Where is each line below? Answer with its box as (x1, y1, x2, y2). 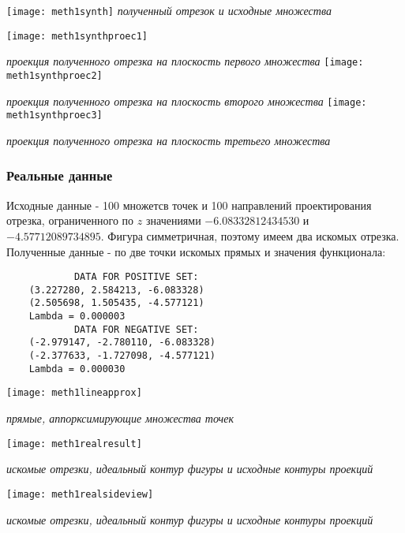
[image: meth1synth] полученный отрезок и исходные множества (6, 2, 332, 18)
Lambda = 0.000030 (28, 363, 126, 375)
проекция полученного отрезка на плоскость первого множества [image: (6, 53, 364, 69)
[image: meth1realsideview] (6, 488, 154, 500)
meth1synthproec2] (6, 69, 103, 81)
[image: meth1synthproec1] (6, 30, 148, 42)
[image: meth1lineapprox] (6, 387, 142, 399)
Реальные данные (6, 166, 113, 185)
